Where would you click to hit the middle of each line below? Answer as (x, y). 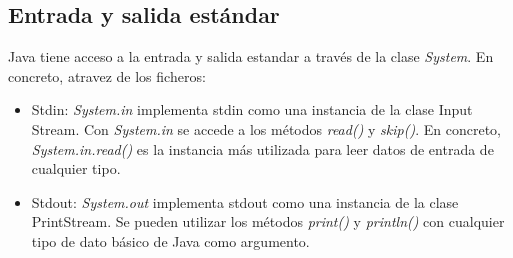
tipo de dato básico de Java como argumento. (170, 240)
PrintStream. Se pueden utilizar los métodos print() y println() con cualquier (268, 221)
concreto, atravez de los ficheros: (107, 75)
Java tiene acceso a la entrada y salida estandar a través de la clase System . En (251, 56)
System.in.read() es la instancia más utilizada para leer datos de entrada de (262, 148)
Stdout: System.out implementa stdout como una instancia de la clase (245, 201)
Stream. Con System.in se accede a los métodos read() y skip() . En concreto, (266, 128)
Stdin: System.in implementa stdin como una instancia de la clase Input (252, 109)
